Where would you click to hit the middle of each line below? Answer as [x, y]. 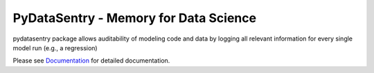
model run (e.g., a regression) [55, 48]
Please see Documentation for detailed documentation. [91, 61]
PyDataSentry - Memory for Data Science [134, 18]
